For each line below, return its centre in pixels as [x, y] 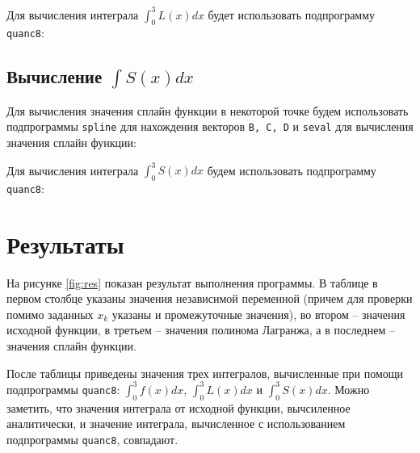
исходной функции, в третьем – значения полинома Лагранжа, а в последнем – [201, 330]
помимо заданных [50, 314]
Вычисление [55, 76]
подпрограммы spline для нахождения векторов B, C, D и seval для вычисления [210, 126]
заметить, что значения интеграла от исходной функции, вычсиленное [178, 407]
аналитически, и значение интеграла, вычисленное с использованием [176, 424]
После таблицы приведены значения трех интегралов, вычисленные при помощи [205, 373]
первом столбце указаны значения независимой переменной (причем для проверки [210, 298]
